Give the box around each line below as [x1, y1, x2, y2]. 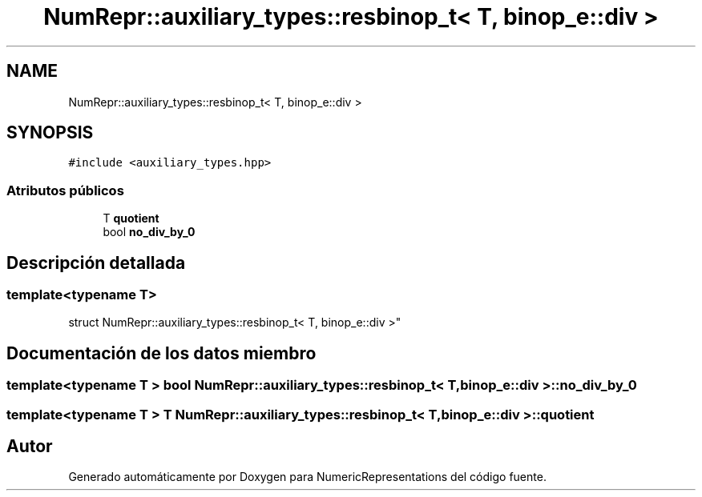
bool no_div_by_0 [103, 225, 196, 239]
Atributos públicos [6, 182, 124, 198]
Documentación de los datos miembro [6, 343, 317, 363]
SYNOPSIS [6, 122, 94, 143]
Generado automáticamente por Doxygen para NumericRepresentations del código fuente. [68, 470, 547, 484]
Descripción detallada [6, 252, 186, 273]
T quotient [103, 211, 159, 226]
